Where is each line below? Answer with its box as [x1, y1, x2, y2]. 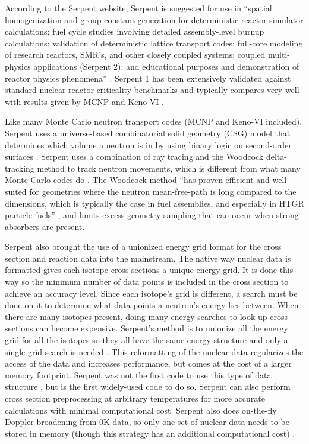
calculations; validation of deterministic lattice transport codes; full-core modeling [5, 36, 303, 49]
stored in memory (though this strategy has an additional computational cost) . [5, 427, 295, 439]
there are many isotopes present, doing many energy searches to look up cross [5, 310, 288, 322]
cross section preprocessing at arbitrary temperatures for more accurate [5, 392, 265, 404]
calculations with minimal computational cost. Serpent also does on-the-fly [5, 403, 277, 416]
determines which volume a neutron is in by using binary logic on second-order [5, 138, 292, 151]
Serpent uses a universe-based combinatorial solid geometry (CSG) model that [5, 126, 291, 139]
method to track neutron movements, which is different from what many [37, 162, 301, 174]
